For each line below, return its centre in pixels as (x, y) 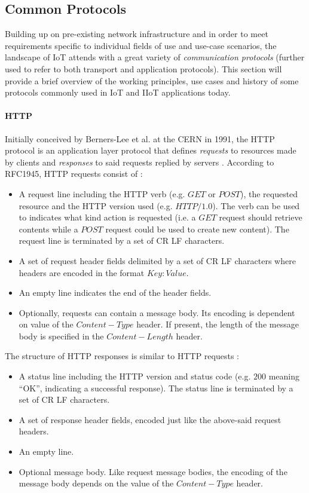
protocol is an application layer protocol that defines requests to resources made (151, 150)
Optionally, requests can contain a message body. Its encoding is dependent (157, 312)
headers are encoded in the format (82, 272)
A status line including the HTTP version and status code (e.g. (135, 376)
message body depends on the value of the (96, 483)
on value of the (46, 324)
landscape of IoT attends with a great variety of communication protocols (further (155, 57)
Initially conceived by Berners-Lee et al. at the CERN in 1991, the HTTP (140, 138)
